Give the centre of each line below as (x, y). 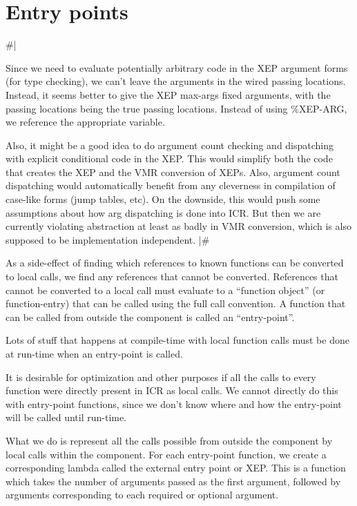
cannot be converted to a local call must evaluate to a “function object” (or (165, 290)
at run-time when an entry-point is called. (94, 353)
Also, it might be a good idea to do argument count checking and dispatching (170, 145)
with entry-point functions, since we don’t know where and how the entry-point (174, 403)
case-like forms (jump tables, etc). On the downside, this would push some (163, 199)
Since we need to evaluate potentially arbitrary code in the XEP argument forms (177, 67)
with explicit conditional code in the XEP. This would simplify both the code (169, 158)
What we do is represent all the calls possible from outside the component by (169, 440)
